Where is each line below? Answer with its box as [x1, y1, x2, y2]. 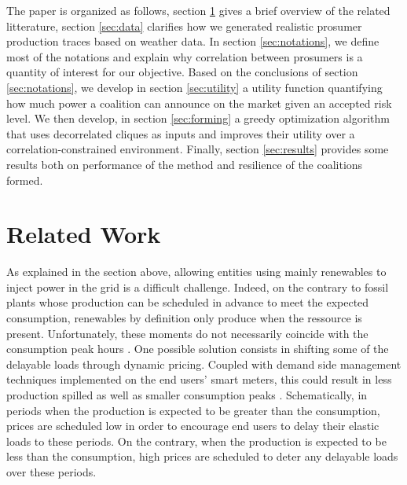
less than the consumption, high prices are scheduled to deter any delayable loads [6, 448, 398, 465]
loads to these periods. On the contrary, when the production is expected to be [6, 432, 387, 449]
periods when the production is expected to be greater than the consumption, [6, 402, 380, 418]
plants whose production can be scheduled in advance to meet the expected [6, 294, 369, 310]
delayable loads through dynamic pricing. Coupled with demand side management [6, 355, 401, 372]
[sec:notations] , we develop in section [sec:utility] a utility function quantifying [6, 79, 383, 95]
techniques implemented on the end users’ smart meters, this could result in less [6, 371, 392, 388]
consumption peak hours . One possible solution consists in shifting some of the [6, 340, 389, 357]
